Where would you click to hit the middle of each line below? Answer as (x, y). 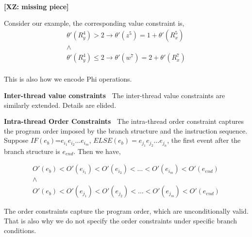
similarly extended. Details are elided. (60, 105)
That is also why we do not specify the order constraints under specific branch (121, 220)
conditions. (20, 230)
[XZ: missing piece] (36, 6)
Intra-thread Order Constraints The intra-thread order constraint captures (124, 121)
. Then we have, (97, 151)
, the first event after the (204, 140)
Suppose (16, 140)
